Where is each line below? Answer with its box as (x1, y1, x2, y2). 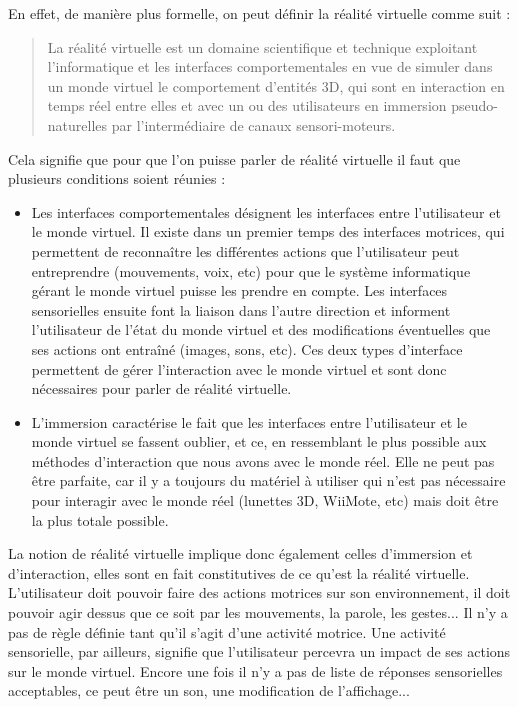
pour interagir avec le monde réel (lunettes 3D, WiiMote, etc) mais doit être (31, 490, 499, 511)
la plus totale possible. (31, 509, 169, 530)
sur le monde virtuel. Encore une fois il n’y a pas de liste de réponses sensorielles (8, 660, 503, 681)
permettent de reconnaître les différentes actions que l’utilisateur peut (31, 240, 460, 261)
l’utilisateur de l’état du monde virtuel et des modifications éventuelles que (31, 319, 491, 340)
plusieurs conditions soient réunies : (8, 168, 226, 189)
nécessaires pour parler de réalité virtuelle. (31, 378, 292, 399)
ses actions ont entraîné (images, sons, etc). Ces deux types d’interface (31, 338, 463, 359)
